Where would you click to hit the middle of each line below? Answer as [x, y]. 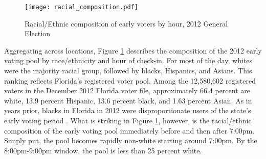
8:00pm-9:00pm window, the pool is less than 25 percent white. [103, 150]
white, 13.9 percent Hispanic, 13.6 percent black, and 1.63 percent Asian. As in [128, 100]
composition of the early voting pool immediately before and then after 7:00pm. [129, 130]
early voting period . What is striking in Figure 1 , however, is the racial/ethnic [128, 120]
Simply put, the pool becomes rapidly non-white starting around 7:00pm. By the [131, 140]
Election [37, 33]
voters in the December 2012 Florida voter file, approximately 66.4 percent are [127, 90]
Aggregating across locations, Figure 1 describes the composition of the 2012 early [133, 50]
